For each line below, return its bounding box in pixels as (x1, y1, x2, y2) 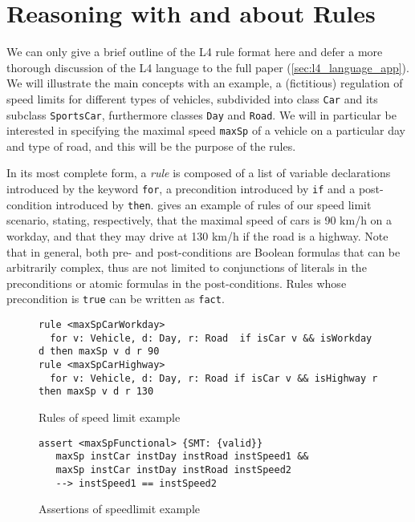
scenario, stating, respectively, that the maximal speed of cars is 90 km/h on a (6, 212, 393, 229)
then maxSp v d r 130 (39, 386, 154, 398)
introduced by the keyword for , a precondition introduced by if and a (6, 180, 356, 197)
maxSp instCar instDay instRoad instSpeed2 (55, 463, 291, 475)
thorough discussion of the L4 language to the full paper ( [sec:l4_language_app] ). (6, 59, 409, 75)
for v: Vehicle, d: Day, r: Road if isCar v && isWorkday (50, 332, 372, 344)
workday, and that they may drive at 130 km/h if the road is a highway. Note (6, 227, 389, 244)
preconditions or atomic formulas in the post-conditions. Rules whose (6, 274, 347, 291)
